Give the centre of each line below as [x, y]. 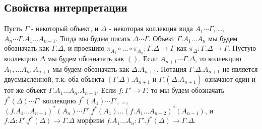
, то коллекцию [218, 58]
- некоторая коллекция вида [151, 28]
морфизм [90, 120]
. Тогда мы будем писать [93, 38]
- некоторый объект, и [65, 28]
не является [240, 69]
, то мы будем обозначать [185, 90]
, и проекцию [84, 48]
